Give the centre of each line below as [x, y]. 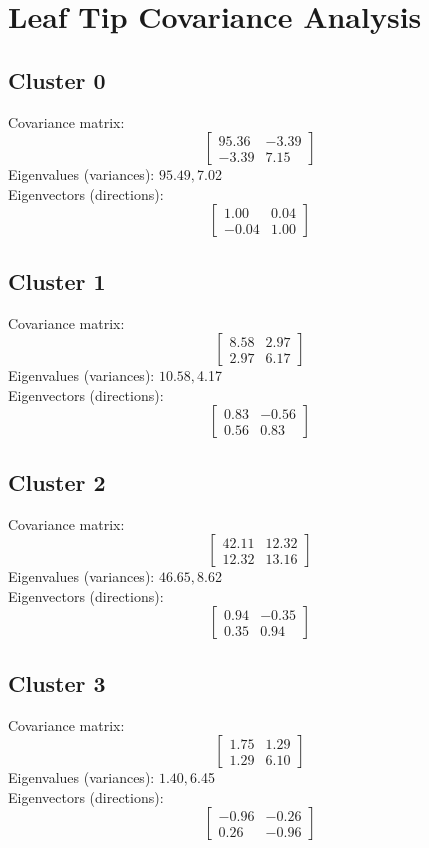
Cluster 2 [57, 481]
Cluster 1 [57, 280]
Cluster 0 [57, 79]
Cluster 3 [57, 682]
